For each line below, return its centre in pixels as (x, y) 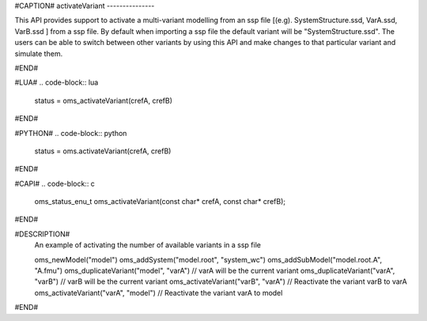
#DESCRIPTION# (42, 234)
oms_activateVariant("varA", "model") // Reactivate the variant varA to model (159, 293)
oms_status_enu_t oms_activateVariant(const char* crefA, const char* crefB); (160, 202)
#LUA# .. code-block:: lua (57, 82)
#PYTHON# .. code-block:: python (71, 133)
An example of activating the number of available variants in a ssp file (147, 245)
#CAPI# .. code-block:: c (55, 183)
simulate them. (39, 53)
